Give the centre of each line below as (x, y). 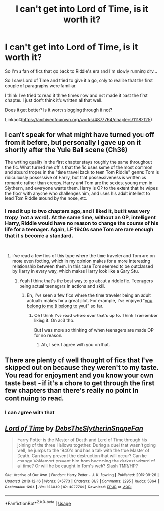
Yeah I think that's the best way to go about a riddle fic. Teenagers (86, 281)
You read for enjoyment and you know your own (79, 376)
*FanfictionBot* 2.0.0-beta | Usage (38, 503)
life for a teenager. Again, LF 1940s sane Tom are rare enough (79, 229)
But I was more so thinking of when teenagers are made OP (94, 330)
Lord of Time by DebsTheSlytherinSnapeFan (74, 428)
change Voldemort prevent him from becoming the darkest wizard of (86, 461)
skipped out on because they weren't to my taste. (82, 368)
